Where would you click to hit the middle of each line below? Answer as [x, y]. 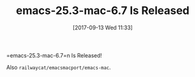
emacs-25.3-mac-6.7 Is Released [103, 11]
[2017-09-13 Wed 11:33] [103, 28]
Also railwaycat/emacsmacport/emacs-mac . [59, 67]
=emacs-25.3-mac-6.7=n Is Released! [54, 55]
